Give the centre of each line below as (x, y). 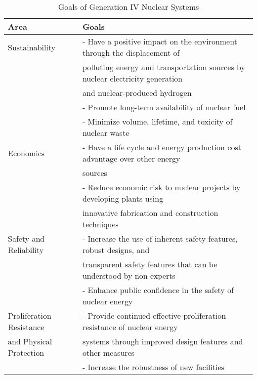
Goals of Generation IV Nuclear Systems (128, 7)
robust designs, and (116, 250)
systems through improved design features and (163, 341)
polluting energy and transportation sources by (164, 67)
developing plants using (123, 198)
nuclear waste (106, 133)
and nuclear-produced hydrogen (137, 93)
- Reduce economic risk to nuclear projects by (161, 187)
